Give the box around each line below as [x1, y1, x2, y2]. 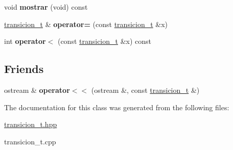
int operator [4, 36, 46, 46]
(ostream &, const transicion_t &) [91, 84, 200, 95]
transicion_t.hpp [4, 119, 57, 130]
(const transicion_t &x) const [57, 36, 152, 46]
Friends [4, 61, 44, 77]
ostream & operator [4, 84, 70, 95]
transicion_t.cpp [4, 136, 56, 146]
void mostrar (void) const [4, 2, 88, 12]
